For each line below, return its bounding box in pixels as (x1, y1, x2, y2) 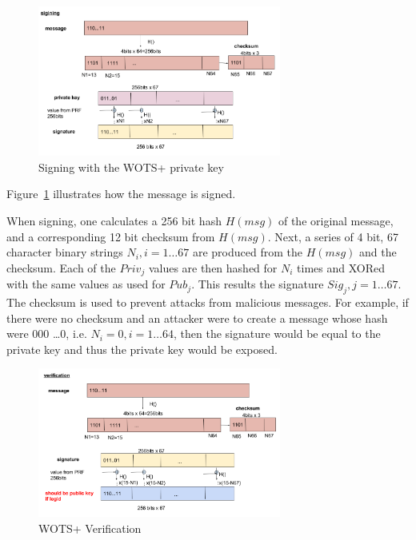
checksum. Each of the (6, 259, 116, 276)
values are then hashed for (148, 259, 278, 276)
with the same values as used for (6, 276, 166, 292)
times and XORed (297, 259, 386, 276)
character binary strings (6, 244, 123, 260)
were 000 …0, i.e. (6, 325, 87, 342)
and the (358, 244, 397, 260)
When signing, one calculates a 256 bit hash (6, 212, 222, 229)
